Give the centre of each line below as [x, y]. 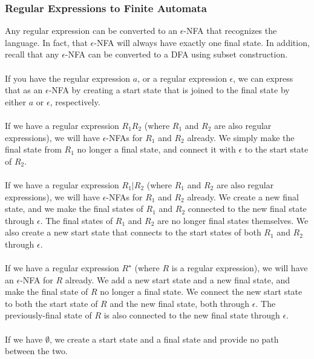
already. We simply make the [241, 137]
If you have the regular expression [68, 78]
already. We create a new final [243, 196]
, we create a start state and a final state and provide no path [164, 339]
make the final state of [47, 291]
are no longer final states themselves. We [233, 220]
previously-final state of [48, 315]
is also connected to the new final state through [192, 315]
